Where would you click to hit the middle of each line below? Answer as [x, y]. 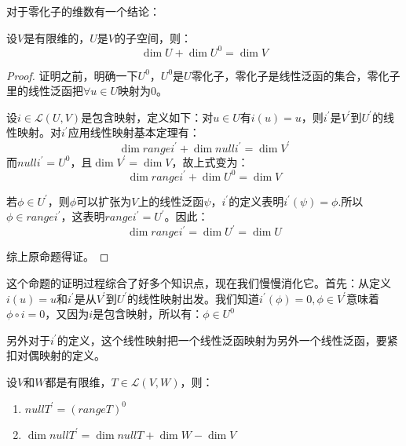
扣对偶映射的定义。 [56, 355]
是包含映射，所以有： [148, 314]
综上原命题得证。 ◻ [58, 256]
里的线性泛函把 [45, 91]
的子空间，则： [153, 37]
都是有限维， [78, 381]
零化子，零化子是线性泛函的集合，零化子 [296, 75]
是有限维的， [57, 37]
